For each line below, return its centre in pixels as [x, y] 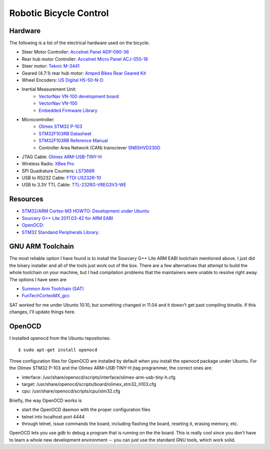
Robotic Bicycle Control [59, 13]
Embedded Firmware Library [68, 110]
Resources [26, 199]
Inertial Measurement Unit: [49, 89]
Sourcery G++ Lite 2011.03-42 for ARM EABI [67, 218]
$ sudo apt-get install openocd [58, 350]
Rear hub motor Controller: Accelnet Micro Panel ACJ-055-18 [85, 59]
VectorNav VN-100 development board [79, 96]
